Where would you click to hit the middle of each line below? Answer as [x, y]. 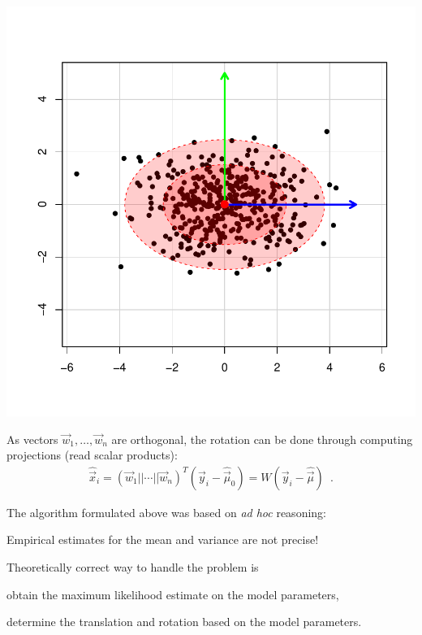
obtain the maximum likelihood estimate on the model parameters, [173, 594]
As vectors [32, 439]
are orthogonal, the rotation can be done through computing [262, 439]
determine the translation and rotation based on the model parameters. [184, 622]
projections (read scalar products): [92, 455]
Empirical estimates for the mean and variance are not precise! [163, 539]
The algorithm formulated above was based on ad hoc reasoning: [166, 512]
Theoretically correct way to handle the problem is [133, 567]
